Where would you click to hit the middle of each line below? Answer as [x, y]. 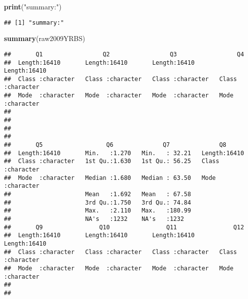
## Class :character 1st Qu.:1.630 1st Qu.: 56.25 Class [112, 161]
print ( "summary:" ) [33, 6]
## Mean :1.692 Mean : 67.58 [98, 194]
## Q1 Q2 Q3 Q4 [124, 54]
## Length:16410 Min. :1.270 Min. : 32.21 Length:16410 [124, 153]
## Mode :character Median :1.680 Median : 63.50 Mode [110, 178]
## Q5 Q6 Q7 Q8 [115, 145]
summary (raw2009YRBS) [45, 38]
